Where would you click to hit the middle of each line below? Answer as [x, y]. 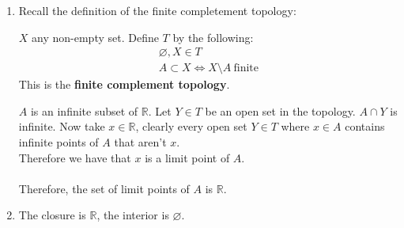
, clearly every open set [191, 126]
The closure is [52, 215]
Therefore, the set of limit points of [104, 188]
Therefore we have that [75, 157]
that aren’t [140, 142]
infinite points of [59, 142]
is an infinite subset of [84, 110]
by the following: [213, 37]
